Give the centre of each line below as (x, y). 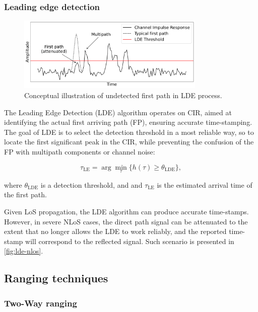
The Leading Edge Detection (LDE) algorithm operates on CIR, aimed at (118, 112)
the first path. (25, 194)
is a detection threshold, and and (91, 184)
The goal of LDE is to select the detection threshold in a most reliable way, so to (129, 132)
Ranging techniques (56, 278)
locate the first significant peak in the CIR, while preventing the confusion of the (129, 142)
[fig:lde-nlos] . (24, 251)
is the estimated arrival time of (205, 184)
